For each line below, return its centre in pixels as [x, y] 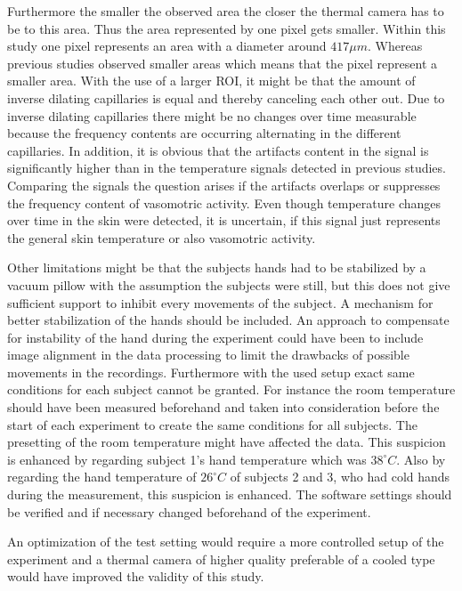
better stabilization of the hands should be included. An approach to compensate [228, 320]
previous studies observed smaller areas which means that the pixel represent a [223, 63]
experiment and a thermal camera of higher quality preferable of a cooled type [221, 559]
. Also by [421, 459]
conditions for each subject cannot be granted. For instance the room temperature [231, 389]
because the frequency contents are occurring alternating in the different [204, 133]
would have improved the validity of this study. [136, 576]
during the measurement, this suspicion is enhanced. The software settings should [230, 494]
